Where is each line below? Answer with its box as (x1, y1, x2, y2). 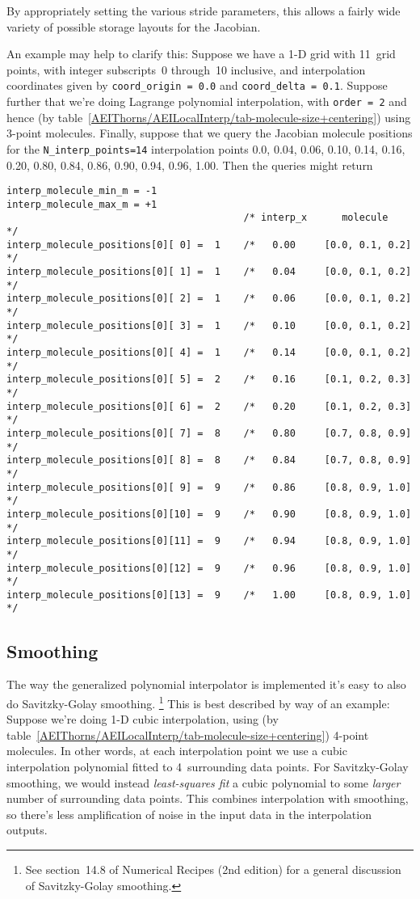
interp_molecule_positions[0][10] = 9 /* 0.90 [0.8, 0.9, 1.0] (6, 508, 412, 520)
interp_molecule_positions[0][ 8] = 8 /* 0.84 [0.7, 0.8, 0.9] (6, 454, 412, 466)
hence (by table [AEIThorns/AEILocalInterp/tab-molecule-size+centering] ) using (6, 108, 411, 125)
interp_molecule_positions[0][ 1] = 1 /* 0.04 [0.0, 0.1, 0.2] (6, 266, 412, 278)
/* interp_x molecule (243, 212, 388, 224)
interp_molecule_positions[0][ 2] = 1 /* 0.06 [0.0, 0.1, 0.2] (6, 293, 412, 305)
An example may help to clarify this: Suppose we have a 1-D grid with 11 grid (6, 45, 396, 62)
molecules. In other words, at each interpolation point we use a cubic (6, 742, 347, 759)
